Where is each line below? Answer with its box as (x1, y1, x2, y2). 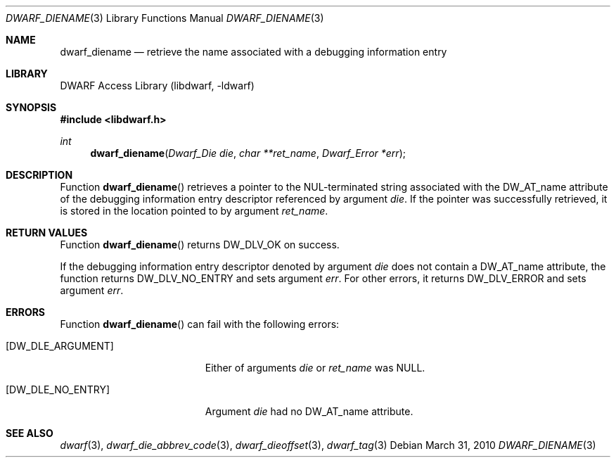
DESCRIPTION (6, 169, 73, 181)
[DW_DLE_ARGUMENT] (6, 340, 114, 352)
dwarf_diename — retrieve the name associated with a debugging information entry (60, 46, 447, 58)
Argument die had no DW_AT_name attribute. (205, 405, 413, 417)
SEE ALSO (6, 427, 53, 439)
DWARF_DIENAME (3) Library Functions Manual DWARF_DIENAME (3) (6, 12, 324, 24)
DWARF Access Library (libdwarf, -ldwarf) (60, 80, 255, 91)
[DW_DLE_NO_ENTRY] (6, 383, 110, 395)
